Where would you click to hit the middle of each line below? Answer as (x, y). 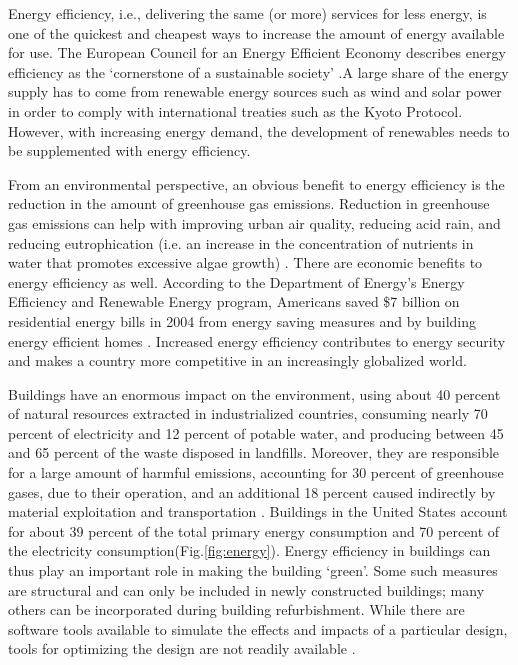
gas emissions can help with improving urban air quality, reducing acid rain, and (254, 222)
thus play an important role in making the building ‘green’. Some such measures (253, 570)
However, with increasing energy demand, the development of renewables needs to (259, 130)
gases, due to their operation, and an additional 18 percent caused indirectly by (252, 491)
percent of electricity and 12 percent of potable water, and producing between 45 (256, 432)
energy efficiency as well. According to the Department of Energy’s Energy (236, 281)
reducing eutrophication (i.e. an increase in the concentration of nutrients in (241, 242)
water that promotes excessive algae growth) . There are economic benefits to (245, 262)
